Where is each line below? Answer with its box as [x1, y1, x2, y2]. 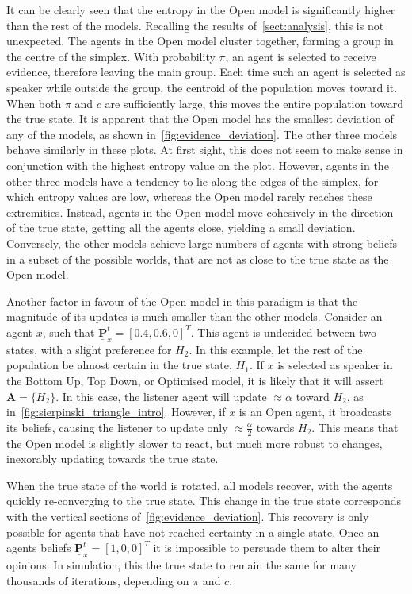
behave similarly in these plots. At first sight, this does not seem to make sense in [6, 141, 403, 158]
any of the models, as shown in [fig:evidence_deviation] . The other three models [6, 125, 398, 142]
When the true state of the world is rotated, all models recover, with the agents [6, 476, 393, 493]
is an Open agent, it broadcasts [238, 403, 391, 420]
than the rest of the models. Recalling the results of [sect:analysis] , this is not [6, 17, 384, 33]
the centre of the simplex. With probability [6, 48, 216, 64]
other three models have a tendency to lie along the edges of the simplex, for [6, 172, 379, 189]
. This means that [311, 418, 399, 435]
